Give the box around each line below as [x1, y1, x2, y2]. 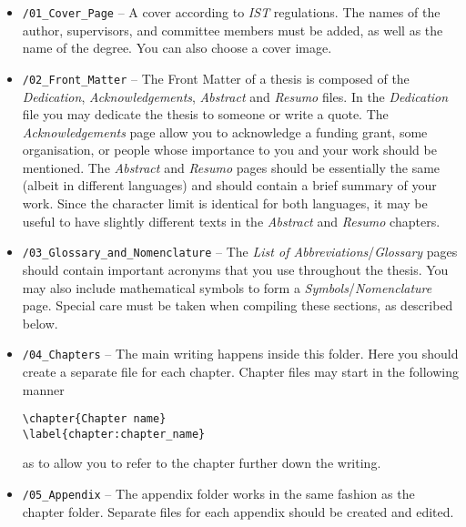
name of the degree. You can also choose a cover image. [22, 38, 332, 57]
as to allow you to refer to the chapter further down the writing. [22, 453, 381, 472]
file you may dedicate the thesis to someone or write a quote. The [22, 105, 389, 124]
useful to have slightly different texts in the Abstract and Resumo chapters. [22, 211, 441, 230]
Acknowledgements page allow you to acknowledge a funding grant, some [22, 122, 428, 141]
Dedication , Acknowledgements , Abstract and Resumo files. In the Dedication [22, 86, 449, 106]
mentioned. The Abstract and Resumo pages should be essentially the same [22, 157, 441, 177]
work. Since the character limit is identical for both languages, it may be [22, 194, 428, 213]
